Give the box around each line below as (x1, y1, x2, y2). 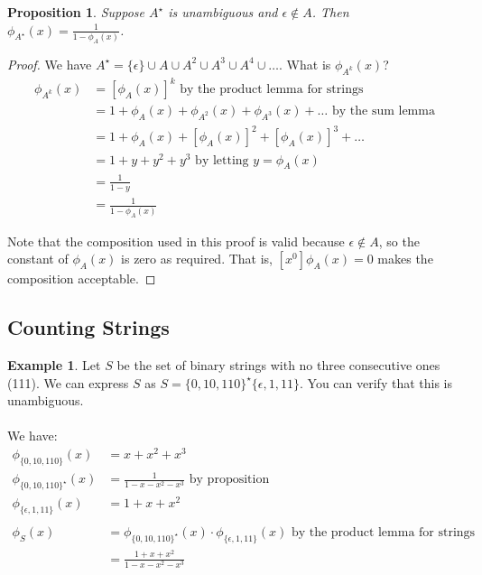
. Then (311, 3, 349, 21)
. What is (279, 54, 331, 73)
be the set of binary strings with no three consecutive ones (116, 355, 440, 374)
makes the (377, 249, 433, 268)
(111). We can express (7, 373, 129, 392)
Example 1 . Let (7, 355, 101, 374)
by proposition (189, 473, 270, 487)
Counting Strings (7, 313, 170, 341)
